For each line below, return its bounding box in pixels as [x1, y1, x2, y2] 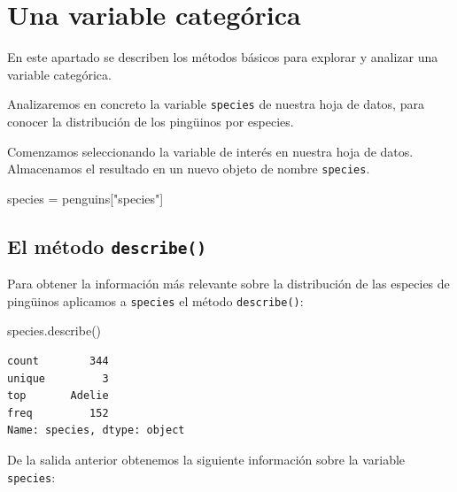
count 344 [7, 355, 109, 368]
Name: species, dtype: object [7, 424, 185, 437]
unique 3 [7, 372, 109, 385]
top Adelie [7, 389, 109, 403]
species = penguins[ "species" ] [7, 188, 164, 207]
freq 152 [7, 406, 109, 419]
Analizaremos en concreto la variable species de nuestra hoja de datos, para [7, 95, 424, 113]
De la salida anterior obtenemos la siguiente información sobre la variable [7, 450, 406, 468]
